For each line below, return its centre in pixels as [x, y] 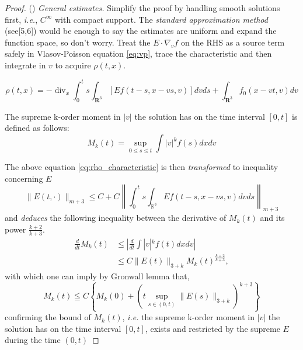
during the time [33, 340]
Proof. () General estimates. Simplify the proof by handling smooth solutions [142, 8]
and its [272, 218]
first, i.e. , [21, 19]
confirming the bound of [48, 317]
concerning [24, 178]
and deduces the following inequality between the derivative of [116, 218]
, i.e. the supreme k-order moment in [188, 317]
